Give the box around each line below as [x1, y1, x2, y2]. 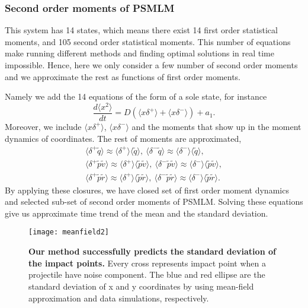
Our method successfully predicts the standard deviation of [28, 245, 276, 258]
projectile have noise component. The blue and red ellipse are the [28, 268, 265, 281]
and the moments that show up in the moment [131, 120, 301, 132]
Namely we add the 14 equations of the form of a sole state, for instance [5, 90, 267, 103]
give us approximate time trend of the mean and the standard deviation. [5, 207, 268, 219]
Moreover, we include [5, 120, 82, 132]
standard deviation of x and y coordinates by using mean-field [28, 280, 254, 292]
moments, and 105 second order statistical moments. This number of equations [5, 35, 291, 47]
